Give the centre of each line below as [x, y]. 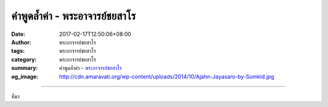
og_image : [25, 77]
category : [24, 59]
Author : [21, 42]
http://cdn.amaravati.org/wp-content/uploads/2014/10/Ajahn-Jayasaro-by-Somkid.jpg [167, 77]
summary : [25, 68]
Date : [18, 34]
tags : [18, 51]
